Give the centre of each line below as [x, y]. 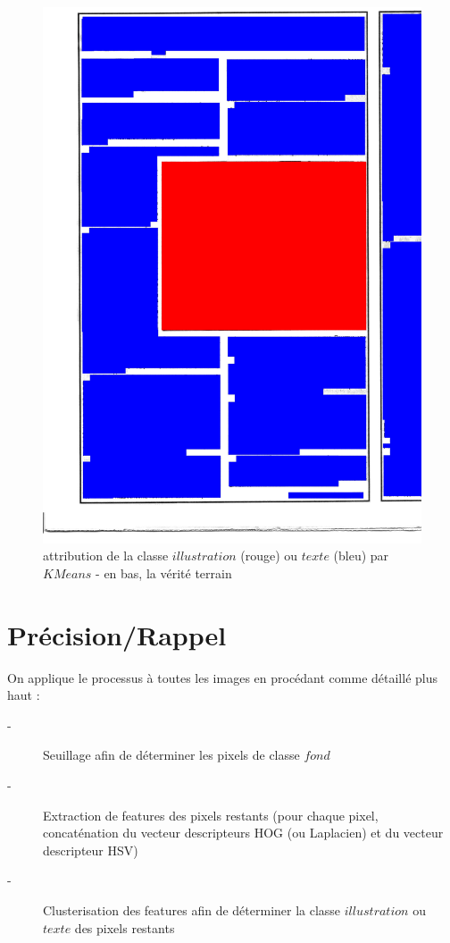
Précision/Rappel [117, 634]
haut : [24, 695]
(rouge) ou [269, 556]
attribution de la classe [106, 556]
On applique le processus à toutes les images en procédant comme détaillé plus [223, 677]
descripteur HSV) [91, 850]
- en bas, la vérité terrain [164, 573]
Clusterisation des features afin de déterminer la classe [192, 909]
